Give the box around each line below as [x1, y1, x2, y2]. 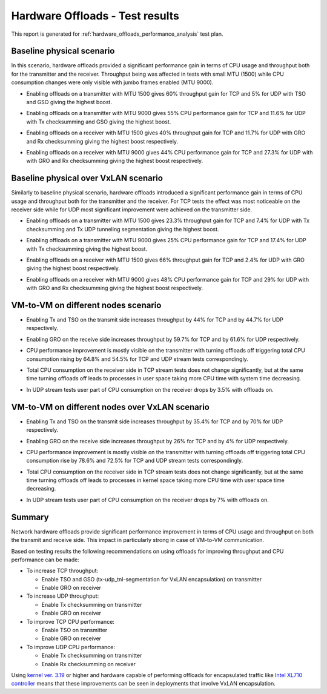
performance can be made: [11, 556, 80, 563]
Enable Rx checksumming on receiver [41, 660, 136, 667]
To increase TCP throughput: [26, 567, 99, 575]
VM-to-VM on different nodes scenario [11, 300, 162, 310]
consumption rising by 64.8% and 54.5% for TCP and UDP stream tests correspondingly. [26, 355, 248, 363]
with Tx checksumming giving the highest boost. [26, 245, 148, 253]
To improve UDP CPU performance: [26, 643, 115, 650]
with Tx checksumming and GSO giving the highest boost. [26, 118, 171, 125]
